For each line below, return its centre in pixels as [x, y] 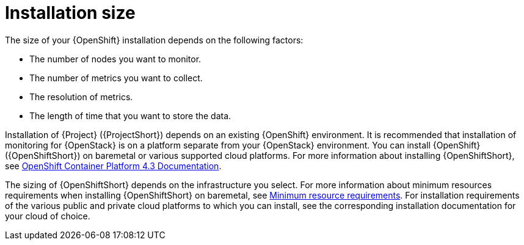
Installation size [70, 13]
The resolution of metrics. [81, 97]
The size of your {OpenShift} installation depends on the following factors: [154, 40]
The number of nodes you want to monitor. [115, 59]
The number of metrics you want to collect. [116, 78]
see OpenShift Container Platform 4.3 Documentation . [113, 166]
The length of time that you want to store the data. [130, 115]
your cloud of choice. [48, 216]
